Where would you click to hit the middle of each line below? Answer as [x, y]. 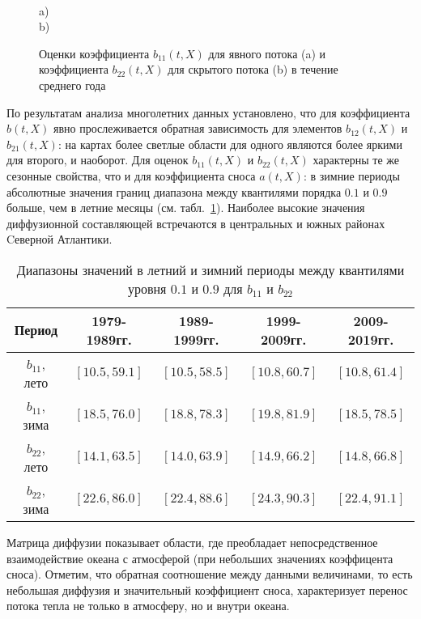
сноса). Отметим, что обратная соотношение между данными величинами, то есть [210, 574]
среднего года [72, 85]
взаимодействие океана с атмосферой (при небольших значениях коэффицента [200, 558]
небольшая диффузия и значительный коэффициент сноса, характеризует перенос [207, 589]
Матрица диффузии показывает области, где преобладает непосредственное [192, 542]
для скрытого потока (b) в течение [253, 69]
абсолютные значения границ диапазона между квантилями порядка [174, 191]
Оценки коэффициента [94, 53]
